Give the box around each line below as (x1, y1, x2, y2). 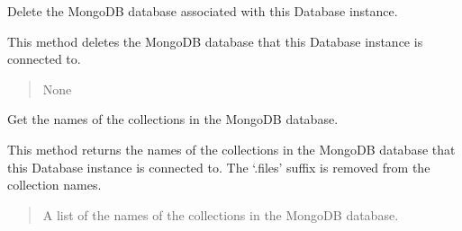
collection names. (7, 175, 102, 194)
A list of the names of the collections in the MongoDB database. (42, 205, 399, 224)
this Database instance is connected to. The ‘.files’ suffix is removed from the (7, 157, 430, 176)
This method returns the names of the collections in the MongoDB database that (7, 139, 456, 158)
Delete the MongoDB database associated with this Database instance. (7, 2, 398, 20)
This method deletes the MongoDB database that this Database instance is (7, 31, 423, 50)
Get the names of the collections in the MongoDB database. (7, 110, 339, 129)
